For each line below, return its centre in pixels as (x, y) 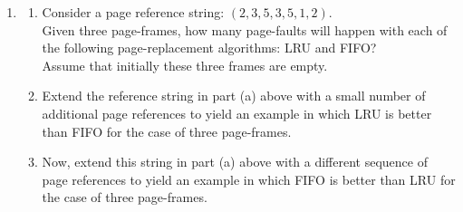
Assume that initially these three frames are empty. (185, 65)
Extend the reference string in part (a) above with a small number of (234, 96)
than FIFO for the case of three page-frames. (167, 131)
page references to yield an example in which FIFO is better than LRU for (249, 179)
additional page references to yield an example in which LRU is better (237, 113)
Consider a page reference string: (133, 12)
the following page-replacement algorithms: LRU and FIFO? (209, 48)
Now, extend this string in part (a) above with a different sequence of (235, 162)
